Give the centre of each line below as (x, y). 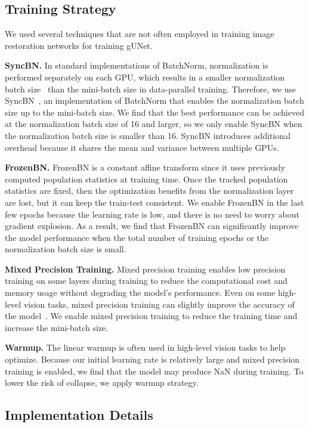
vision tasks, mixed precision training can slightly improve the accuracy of (159, 304)
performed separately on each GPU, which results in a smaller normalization (145, 77)
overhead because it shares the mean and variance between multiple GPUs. (142, 147)
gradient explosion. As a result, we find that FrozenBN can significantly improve (152, 226)
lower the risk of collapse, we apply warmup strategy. (102, 383)
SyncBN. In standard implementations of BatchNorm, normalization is (137, 65)
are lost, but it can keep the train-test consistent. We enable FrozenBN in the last (154, 202)
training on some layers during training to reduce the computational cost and (146, 281)
